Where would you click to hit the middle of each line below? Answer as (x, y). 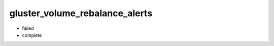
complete (32, 35)
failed (28, 28)
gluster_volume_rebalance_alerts (81, 13)
